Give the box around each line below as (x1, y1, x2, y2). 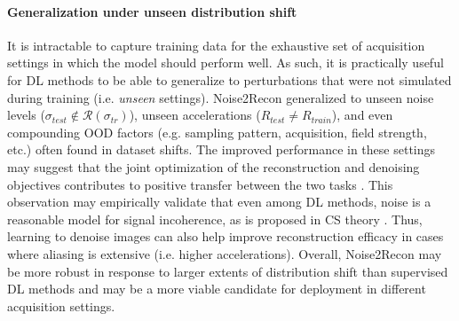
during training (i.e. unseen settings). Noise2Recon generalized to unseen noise (7, 88, 434, 106)
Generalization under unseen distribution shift (7, 2, 297, 20)
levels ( (7, 106, 45, 124)
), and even (331, 106, 393, 124)
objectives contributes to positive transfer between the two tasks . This (7, 175, 393, 193)
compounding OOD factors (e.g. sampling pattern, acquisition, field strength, (7, 122, 427, 141)
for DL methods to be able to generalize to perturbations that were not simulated (7, 70, 452, 89)
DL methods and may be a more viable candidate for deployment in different (7, 279, 426, 298)
